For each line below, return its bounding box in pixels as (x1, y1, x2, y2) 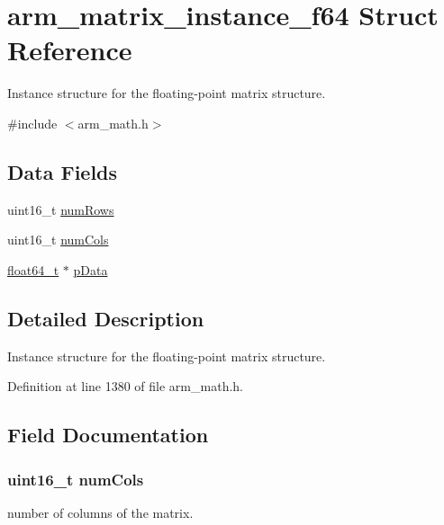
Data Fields (7, 157, 118, 185)
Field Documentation (7, 421, 209, 449)
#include (7, 113, 58, 132)
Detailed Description (7, 304, 204, 332)
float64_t (7, 260, 59, 279)
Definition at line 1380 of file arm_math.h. (7, 377, 243, 396)
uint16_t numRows (7, 200, 114, 218)
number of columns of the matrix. (7, 503, 194, 521)
